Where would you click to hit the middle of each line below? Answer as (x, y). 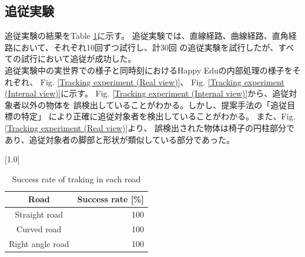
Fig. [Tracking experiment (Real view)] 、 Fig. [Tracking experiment (162, 81)
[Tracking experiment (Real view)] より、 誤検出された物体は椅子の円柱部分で (150, 127)
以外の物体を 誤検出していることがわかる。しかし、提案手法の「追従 (154, 104)
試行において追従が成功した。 (78, 59)
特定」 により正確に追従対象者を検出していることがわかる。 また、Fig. (158, 116)
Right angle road (39, 243)
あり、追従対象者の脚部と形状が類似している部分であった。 (120, 139)
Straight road (39, 214)
